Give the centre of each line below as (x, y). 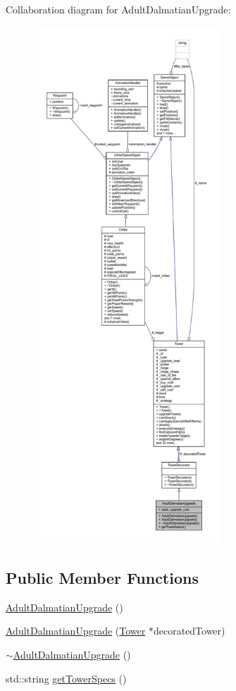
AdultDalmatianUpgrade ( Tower (76, 631)
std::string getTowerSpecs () (66, 678)
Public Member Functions (102, 577)
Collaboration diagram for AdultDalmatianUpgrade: (118, 9)
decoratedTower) (189, 631)
